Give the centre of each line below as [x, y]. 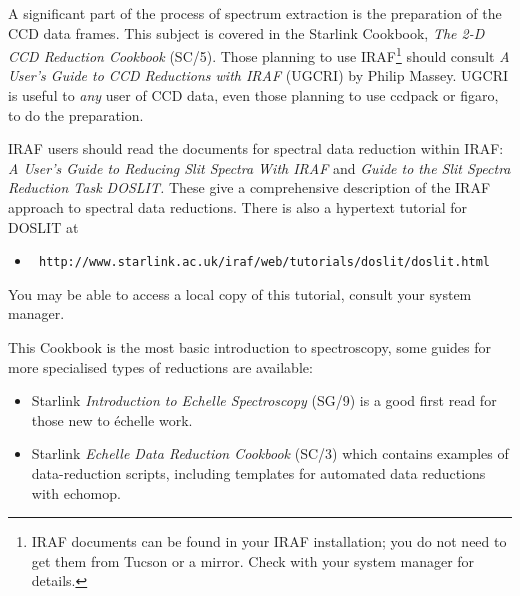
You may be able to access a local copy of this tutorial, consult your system [240, 293]
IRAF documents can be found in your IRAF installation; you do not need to [269, 541]
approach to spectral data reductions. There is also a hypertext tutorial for [238, 207]
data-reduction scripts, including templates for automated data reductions [258, 473]
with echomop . [76, 492]
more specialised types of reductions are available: [160, 366]
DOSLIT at [43, 226]
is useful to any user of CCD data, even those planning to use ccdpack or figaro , [253, 95]
